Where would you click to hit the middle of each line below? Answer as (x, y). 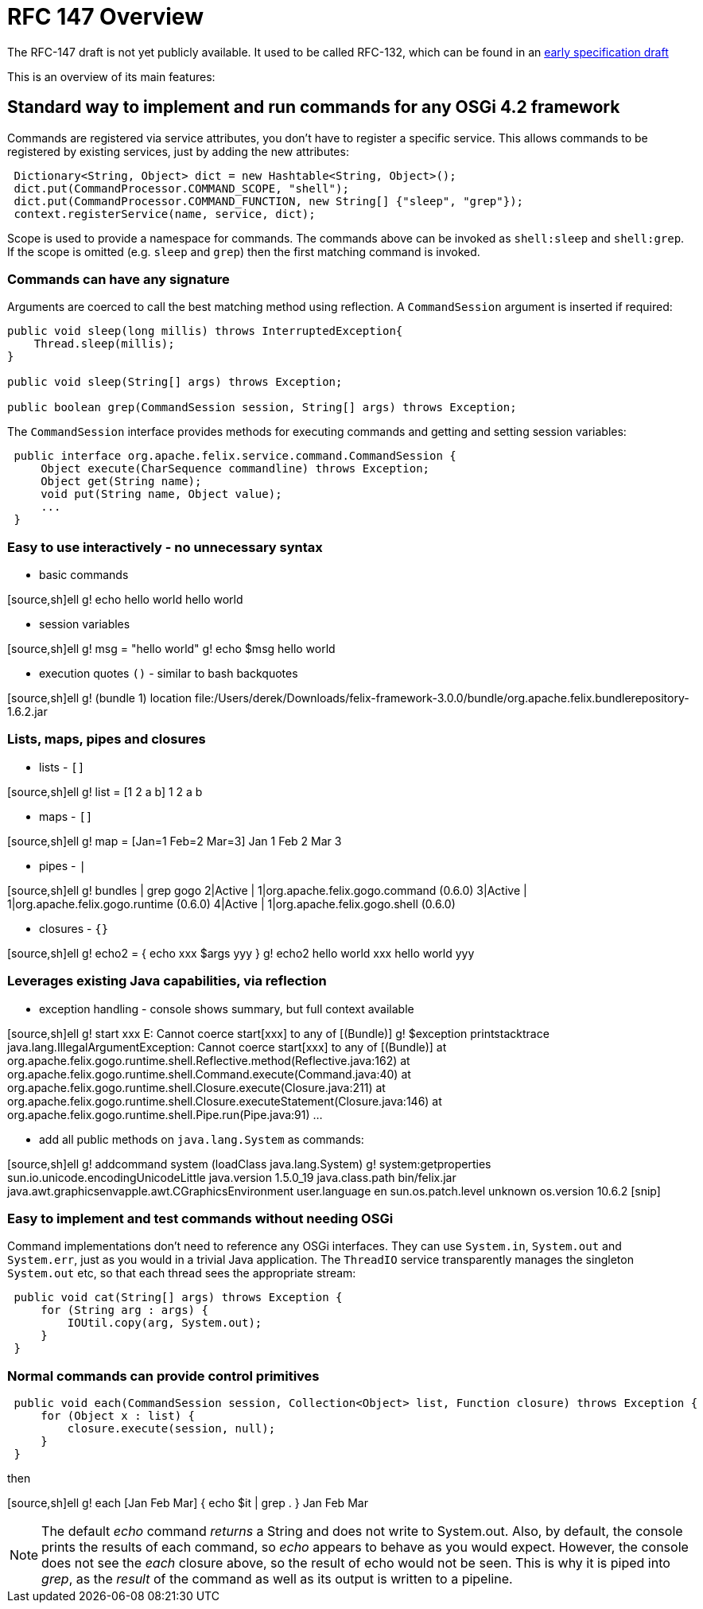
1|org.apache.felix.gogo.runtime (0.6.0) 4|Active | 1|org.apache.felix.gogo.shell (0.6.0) (231, 904)
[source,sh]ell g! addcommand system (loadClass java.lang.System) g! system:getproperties (249, 1164)
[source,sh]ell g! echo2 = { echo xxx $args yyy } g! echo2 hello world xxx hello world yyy (241, 953)
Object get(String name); (121, 482)
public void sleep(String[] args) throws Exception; (175, 382)
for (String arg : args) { (124, 1310)
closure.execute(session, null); (171, 1429)
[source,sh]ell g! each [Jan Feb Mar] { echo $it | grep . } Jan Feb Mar (188, 1503)
